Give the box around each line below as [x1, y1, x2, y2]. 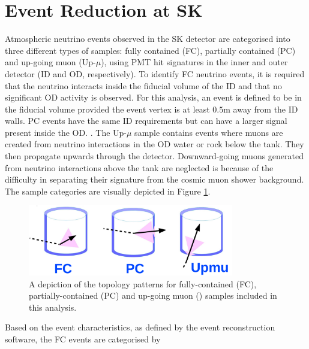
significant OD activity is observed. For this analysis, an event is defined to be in [5, 91, 302, 104]
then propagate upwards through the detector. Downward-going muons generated [5, 150, 304, 162]
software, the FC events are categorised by [5, 333, 161, 345]
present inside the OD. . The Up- [5, 126, 127, 138]
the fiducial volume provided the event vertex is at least [5, 102, 210, 115]
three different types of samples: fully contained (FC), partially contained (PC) [5, 44, 296, 56]
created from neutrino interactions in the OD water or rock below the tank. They [5, 138, 304, 150]
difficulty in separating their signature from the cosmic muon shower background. [5, 173, 304, 186]
